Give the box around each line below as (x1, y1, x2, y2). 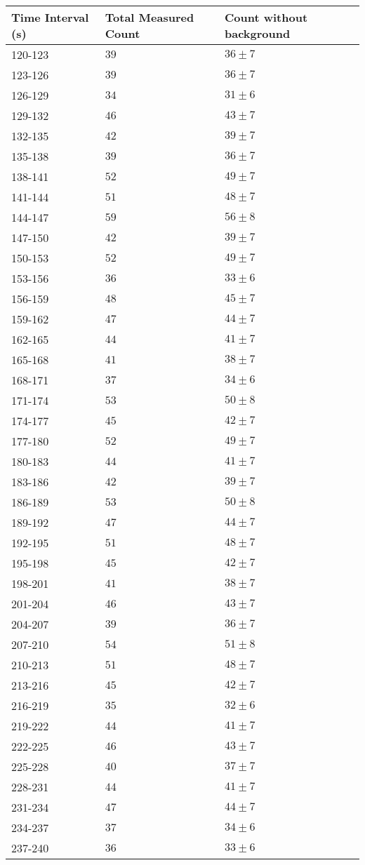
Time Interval (11, 9, 89, 25)
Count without (225, 9, 308, 25)
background (225, 25, 291, 41)
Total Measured (105, 9, 194, 25)
